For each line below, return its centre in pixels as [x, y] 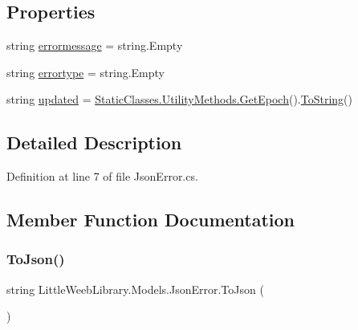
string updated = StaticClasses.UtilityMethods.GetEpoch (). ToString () [180, 99]
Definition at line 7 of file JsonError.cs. [102, 176]
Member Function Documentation [151, 220]
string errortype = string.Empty [85, 72]
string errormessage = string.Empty [95, 45]
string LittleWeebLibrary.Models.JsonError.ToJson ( [135, 289]
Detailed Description [94, 143]
